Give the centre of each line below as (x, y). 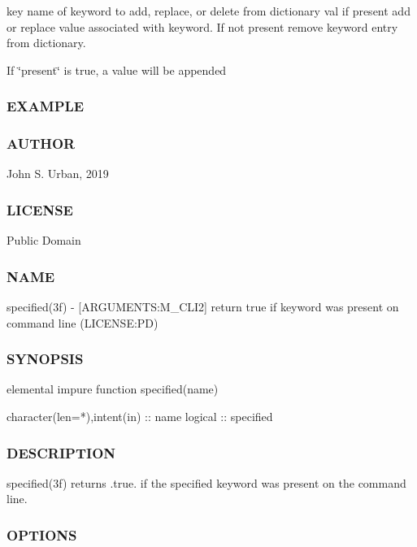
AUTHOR (41, 143)
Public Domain (44, 240)
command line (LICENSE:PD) (83, 322)
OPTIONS (42, 534)
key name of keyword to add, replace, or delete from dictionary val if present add (208, 11)
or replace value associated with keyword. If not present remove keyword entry (202, 26)
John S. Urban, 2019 (58, 174)
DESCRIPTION (61, 452)
